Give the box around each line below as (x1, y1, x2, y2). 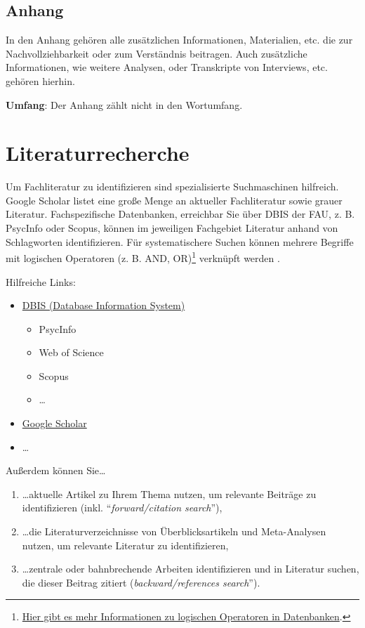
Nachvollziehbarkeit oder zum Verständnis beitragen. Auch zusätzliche (6, 46, 307, 60)
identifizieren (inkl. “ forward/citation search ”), (22, 500, 223, 515)
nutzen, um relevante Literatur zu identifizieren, (22, 537, 229, 552)
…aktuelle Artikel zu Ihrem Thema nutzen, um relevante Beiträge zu (22, 486, 317, 501)
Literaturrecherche (6, 138, 190, 167)
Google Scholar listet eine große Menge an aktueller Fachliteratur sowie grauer (6, 192, 343, 207)
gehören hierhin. (6, 73, 75, 88)
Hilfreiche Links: (6, 274, 76, 289)
